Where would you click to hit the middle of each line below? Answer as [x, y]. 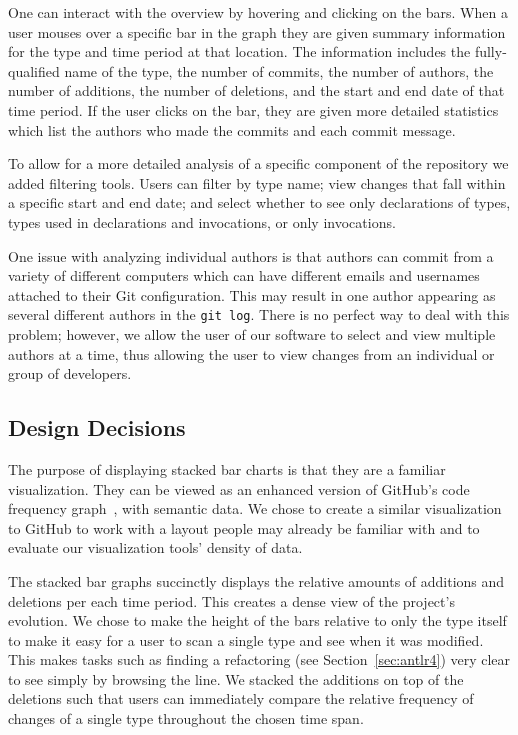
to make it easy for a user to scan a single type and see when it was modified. [246, 639]
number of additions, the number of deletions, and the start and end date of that [256, 90]
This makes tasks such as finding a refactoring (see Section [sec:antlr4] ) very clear [259, 659]
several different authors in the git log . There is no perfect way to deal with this [259, 314]
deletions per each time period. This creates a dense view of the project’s [231, 600]
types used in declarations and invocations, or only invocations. [202, 221]
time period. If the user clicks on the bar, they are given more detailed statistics [253, 109]
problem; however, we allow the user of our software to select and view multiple [252, 333]
